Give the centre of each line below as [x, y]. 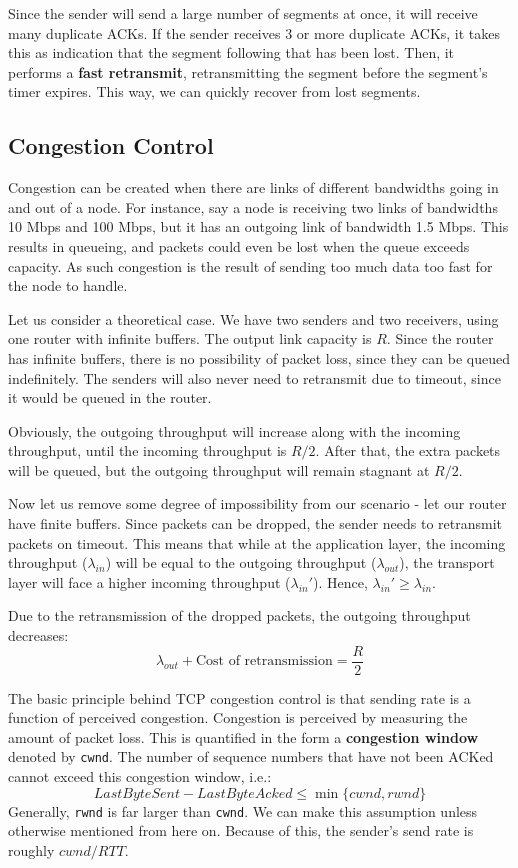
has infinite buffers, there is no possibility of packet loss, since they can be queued [259, 357]
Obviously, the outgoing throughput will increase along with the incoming [234, 430]
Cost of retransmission [264, 661]
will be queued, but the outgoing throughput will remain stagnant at [219, 469]
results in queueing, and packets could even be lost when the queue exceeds [239, 245]
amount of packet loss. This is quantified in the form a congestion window [243, 736]
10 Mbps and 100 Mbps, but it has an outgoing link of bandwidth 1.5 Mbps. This [258, 226]
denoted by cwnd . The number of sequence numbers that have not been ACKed [251, 756]
